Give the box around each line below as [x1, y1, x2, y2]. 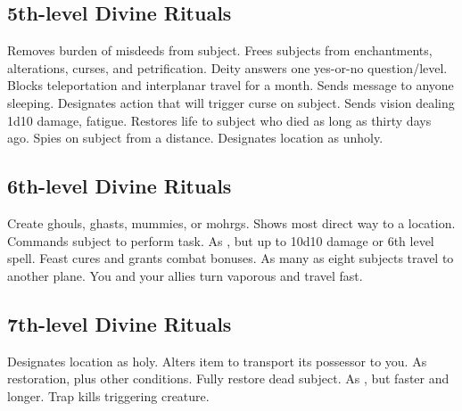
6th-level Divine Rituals [7, 172, 232, 200]
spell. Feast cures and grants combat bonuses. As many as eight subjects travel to [7, 249, 454, 267]
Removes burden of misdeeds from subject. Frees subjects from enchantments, [7, 41, 433, 60]
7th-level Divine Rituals [7, 309, 232, 337]
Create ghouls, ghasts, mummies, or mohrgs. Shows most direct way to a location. [7, 213, 456, 232]
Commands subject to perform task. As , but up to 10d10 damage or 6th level [7, 231, 434, 250]
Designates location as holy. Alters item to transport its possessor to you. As [7, 351, 427, 370]
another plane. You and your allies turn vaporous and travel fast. [7, 266, 363, 284]
